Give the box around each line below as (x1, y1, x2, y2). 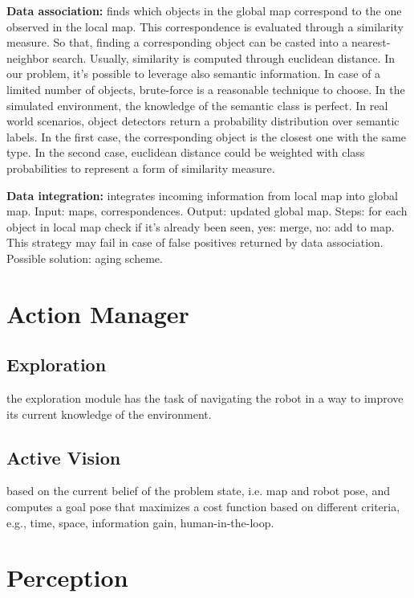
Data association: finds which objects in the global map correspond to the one (6, 2, 402, 18)
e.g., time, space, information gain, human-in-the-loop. (6, 514, 274, 530)
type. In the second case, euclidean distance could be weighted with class (6, 144, 365, 161)
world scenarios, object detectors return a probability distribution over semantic (6, 113, 400, 129)
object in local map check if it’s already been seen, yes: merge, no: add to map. (6, 218, 395, 235)
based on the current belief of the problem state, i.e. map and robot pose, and (6, 482, 390, 499)
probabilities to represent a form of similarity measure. (6, 159, 275, 176)
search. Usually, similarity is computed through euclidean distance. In (52, 49, 395, 66)
